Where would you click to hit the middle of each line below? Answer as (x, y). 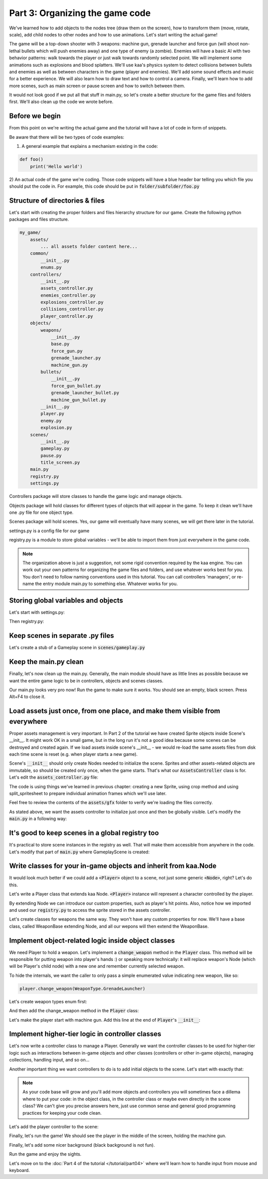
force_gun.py (67, 351)
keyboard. (19, 1170)
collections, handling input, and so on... (49, 1060)
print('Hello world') (56, 166)
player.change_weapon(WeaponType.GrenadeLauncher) (83, 989)
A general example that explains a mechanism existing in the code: (90, 146)
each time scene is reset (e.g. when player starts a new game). (73, 754)
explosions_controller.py (72, 302)
